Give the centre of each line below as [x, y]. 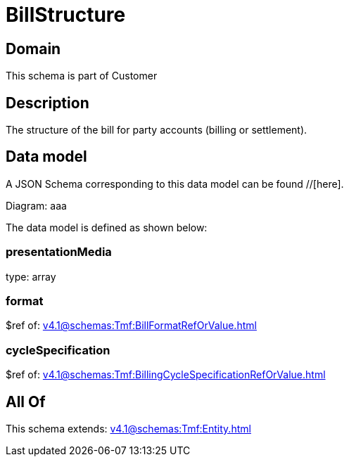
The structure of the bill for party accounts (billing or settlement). [157, 130]
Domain [33, 49]
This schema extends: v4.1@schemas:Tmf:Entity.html [128, 428]
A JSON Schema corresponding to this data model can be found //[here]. [175, 184]
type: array [31, 276]
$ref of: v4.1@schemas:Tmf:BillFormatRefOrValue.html [131, 326]
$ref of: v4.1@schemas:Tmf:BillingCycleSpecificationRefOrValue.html [166, 375]
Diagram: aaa [36, 205]
